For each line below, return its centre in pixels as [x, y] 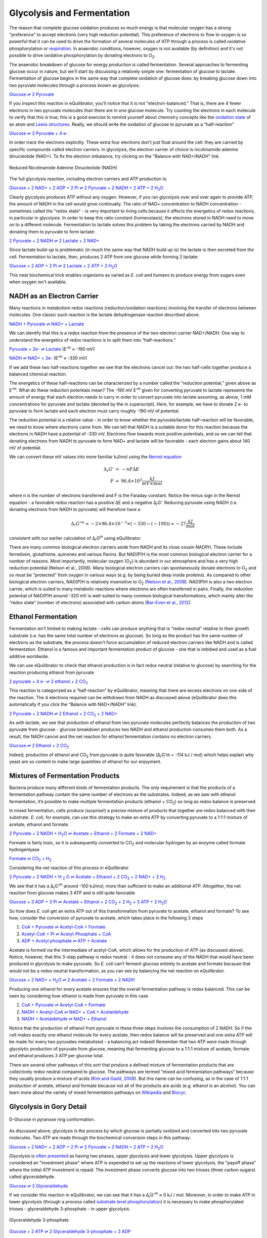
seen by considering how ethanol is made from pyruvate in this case [79, 996]
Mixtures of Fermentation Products [64, 776]
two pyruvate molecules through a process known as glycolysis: [75, 85]
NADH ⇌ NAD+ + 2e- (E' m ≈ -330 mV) [48, 358]
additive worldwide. [29, 656]
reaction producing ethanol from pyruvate [52, 672]
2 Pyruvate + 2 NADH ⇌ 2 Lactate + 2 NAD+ [54, 241]
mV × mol [152, 484]
